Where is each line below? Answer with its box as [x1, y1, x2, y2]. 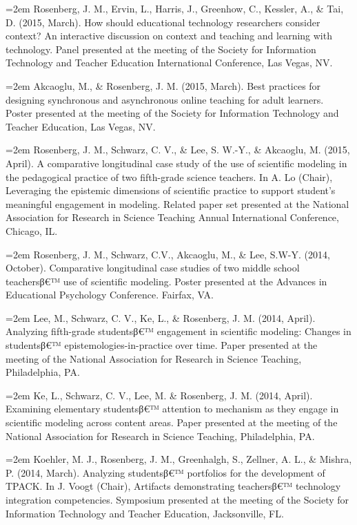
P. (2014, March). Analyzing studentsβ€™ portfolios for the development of [6, 465, 325, 479]
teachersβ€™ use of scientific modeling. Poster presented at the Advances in [6, 274, 327, 288]
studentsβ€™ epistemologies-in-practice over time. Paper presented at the [6, 338, 318, 352]
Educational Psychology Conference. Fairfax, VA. [6, 287, 214, 302]
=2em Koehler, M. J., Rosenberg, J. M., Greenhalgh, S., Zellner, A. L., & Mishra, [6, 452, 352, 466]
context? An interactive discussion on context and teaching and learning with [6, 28, 332, 43]
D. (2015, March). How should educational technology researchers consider [6, 15, 320, 29]
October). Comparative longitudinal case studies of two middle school [6, 260, 300, 275]
